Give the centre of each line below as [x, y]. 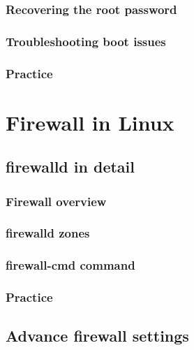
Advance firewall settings [97, 336]
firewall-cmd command [70, 265]
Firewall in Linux [90, 122]
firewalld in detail [70, 167]
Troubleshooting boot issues [86, 41]
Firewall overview [56, 201]
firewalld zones [48, 233]
